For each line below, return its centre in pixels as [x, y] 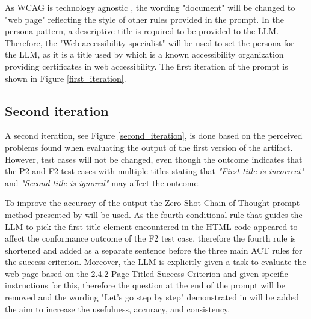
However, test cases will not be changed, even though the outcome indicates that [154, 159]
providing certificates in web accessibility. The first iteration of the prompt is [146, 66]
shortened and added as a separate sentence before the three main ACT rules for [154, 250]
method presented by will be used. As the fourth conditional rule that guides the [154, 214]
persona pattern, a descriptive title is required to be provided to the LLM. [142, 31]
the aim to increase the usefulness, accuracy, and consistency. [118, 308]
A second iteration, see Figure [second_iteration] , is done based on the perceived [154, 135]
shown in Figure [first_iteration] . [66, 78]
